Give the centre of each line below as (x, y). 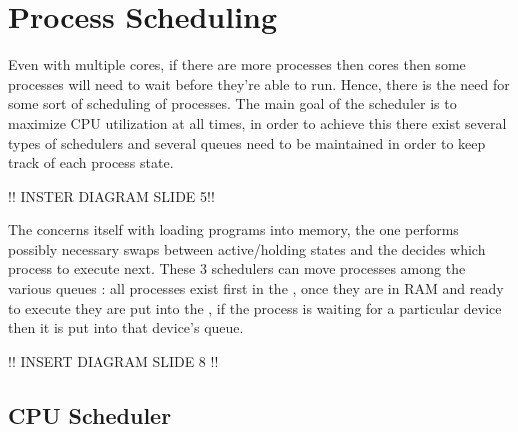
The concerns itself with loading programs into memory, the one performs (233, 229)
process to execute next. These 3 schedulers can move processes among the (237, 268)
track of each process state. (91, 162)
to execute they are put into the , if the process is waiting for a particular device (255, 307)
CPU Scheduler (90, 414)
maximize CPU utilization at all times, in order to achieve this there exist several (257, 122)
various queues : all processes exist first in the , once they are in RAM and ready (256, 288)
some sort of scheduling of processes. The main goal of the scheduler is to (232, 103)
